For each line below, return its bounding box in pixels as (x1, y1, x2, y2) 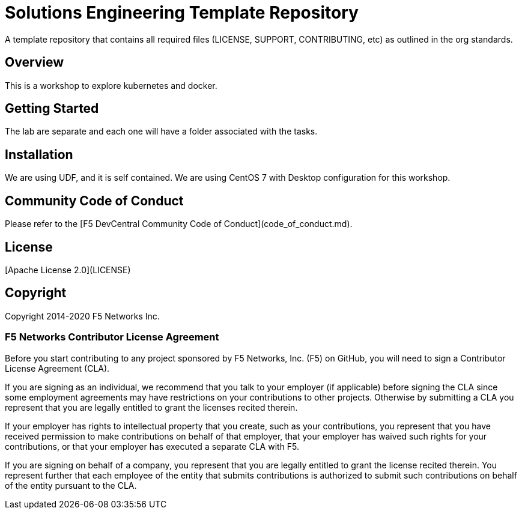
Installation (5, 147, 73, 162)
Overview (5, 55, 64, 70)
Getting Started (5, 101, 99, 116)
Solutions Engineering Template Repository (5, 2, 359, 23)
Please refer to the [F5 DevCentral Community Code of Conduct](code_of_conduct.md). (5, 219, 353, 229)
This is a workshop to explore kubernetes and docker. (5, 80, 217, 91)
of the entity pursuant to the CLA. (5, 480, 137, 491)
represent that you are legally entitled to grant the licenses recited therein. (5, 402, 298, 413)
